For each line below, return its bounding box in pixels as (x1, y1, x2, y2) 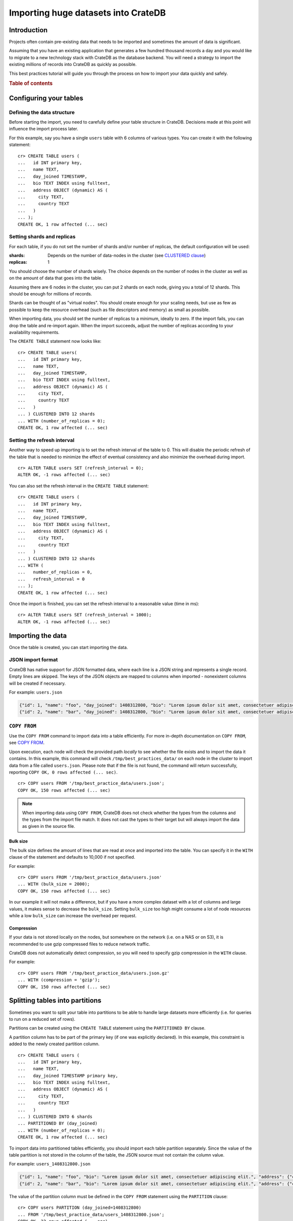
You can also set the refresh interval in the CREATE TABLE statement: (9, 483, 149, 488)
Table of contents (9, 80, 53, 87)
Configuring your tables (9, 94, 84, 102)
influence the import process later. (9, 126, 78, 132)
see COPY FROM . (9, 740, 45, 746)
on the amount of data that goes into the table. (9, 275, 103, 281)
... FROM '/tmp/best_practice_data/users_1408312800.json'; (18, 1212, 165, 1217)
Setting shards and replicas (9, 233, 76, 240)
